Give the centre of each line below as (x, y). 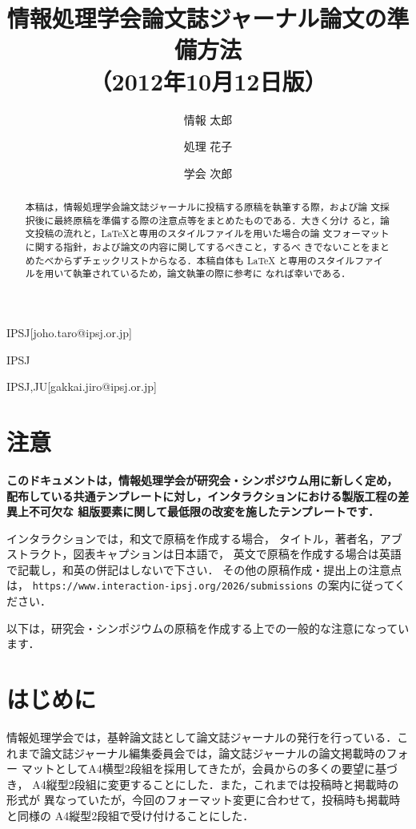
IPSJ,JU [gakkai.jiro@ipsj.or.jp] (82, 386)
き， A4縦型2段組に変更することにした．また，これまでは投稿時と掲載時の (203, 784)
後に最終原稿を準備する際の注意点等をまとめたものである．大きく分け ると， (208, 220)
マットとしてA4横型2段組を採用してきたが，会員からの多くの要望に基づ (210, 769)
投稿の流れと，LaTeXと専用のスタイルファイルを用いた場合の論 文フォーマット (212, 233)
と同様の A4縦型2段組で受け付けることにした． (130, 816)
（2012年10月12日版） (208, 80)
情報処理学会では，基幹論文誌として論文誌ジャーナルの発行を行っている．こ (208, 737)
